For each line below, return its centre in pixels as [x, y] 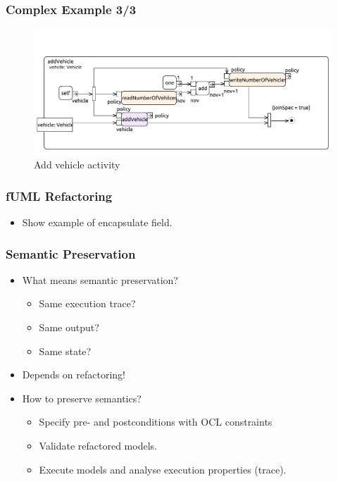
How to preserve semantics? [82, 398]
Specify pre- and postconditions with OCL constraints [156, 422]
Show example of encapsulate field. [97, 222]
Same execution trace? [87, 303]
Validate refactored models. [98, 446]
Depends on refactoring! [74, 375]
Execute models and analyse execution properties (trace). [163, 469]
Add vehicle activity [77, 165]
